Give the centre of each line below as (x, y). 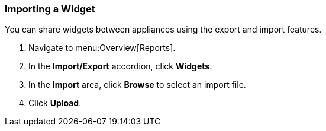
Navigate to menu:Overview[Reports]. (102, 48)
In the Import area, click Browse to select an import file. (137, 85)
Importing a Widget (50, 9)
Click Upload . (55, 103)
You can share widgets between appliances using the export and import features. (163, 30)
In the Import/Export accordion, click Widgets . (120, 66)
